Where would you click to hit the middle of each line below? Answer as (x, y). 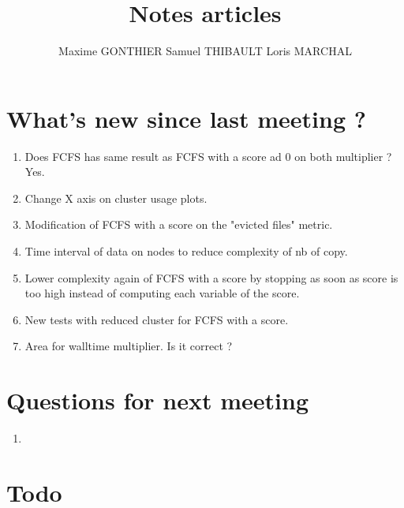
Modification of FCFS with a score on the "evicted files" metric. (179, 224)
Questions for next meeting (158, 400)
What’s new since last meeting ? (186, 118)
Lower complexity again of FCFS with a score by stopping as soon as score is (211, 277)
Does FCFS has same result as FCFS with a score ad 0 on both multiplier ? (208, 156)
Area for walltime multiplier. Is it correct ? (129, 346)
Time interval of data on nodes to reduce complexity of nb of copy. (186, 251)
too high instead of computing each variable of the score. (162, 293)
